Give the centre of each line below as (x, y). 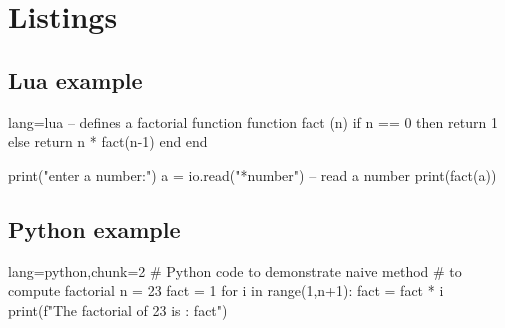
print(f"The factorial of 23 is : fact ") (118, 309)
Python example (94, 228)
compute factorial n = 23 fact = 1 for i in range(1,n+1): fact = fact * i (226, 290)
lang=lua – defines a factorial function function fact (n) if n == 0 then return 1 (253, 121)
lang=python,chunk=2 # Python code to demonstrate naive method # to (235, 270)
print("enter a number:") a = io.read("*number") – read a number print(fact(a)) (252, 174)
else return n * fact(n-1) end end (108, 141)
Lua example (75, 79)
